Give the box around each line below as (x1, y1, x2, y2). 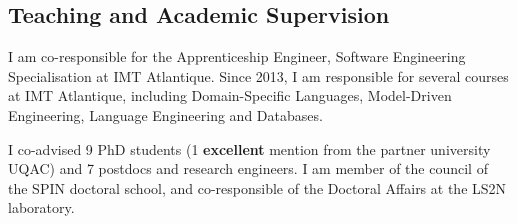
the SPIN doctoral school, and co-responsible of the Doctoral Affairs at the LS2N (8, 177, 507, 198)
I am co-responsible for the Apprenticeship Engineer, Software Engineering (8, 46, 466, 67)
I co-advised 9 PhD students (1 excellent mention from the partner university (8, 138, 491, 159)
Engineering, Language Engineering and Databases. (8, 104, 323, 125)
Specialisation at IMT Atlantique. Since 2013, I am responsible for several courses (8, 65, 509, 86)
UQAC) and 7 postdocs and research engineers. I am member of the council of (8, 158, 488, 179)
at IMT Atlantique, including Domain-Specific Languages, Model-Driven (8, 85, 452, 106)
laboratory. (8, 197, 75, 218)
